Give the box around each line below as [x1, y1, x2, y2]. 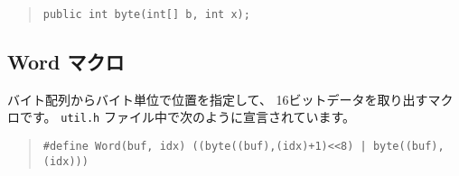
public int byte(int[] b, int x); [42, 8, 250, 21]
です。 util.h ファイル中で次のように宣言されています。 [19, 107, 356, 126]
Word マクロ [7, 48, 125, 76]
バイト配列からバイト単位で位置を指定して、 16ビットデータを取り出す [7, 89, 428, 108]
